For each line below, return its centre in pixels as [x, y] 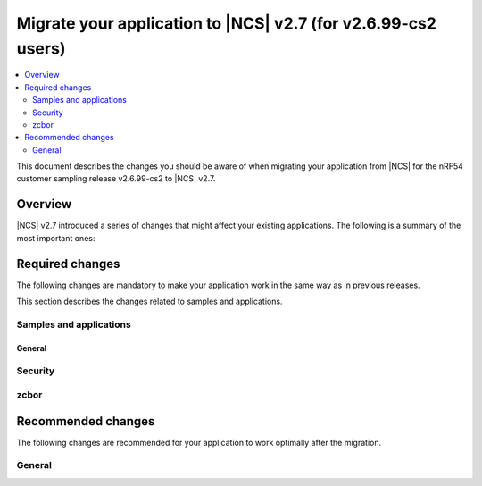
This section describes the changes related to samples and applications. [150, 302]
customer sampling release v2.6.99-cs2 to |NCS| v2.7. [116, 179]
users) [41, 48]
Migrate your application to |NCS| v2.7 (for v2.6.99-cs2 [227, 23]
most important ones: [56, 238]
